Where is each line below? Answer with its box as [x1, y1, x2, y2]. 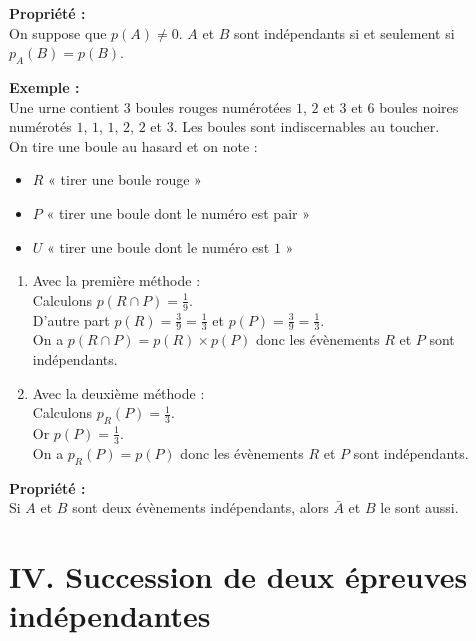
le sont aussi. [380, 497, 459, 518]
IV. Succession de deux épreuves [9, 555, 468, 596]
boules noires [379, 96, 459, 117]
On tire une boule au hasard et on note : [9, 135, 258, 156]
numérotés [9, 116, 72, 137]
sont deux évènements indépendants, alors [72, 497, 329, 518]
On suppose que [9, 22, 107, 43]
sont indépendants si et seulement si [234, 22, 455, 43]
